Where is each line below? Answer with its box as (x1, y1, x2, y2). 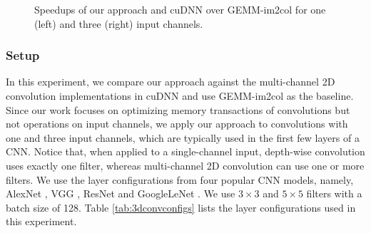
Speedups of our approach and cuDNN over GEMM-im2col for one (34, 2, 326, 16)
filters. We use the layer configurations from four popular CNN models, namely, (6, 172, 354, 187)
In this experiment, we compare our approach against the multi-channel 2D (6, 74, 335, 89)
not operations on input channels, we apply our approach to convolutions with (6, 116, 348, 131)
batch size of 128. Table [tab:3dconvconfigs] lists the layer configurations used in (6, 200, 356, 214)
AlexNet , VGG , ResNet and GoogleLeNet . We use (6, 186, 235, 201)
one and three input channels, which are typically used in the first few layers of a (6, 130, 360, 145)
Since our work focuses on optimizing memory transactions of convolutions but (6, 102, 350, 117)
